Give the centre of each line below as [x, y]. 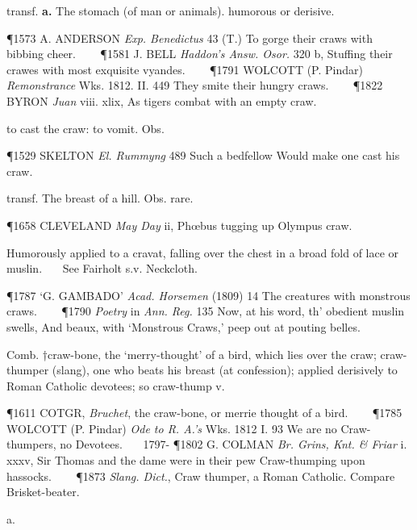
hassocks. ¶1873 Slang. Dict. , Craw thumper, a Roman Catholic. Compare [201, 476]
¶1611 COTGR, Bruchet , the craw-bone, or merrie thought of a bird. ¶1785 [204, 413]
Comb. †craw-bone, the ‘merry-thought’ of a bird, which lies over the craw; [192, 354]
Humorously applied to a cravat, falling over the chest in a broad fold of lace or [203, 252]
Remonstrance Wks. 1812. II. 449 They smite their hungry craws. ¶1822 [195, 85]
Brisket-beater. [43, 492]
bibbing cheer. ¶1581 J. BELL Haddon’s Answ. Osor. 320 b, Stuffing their [200, 54]
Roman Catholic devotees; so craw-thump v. [116, 385]
